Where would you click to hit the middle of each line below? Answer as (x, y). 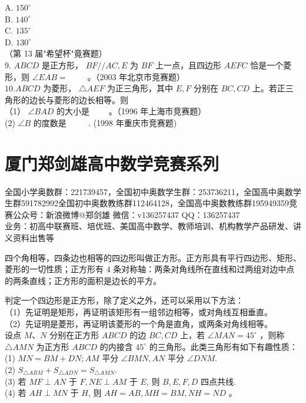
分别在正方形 (74, 335)
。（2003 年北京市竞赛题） (136, 76)
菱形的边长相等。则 (91, 99)
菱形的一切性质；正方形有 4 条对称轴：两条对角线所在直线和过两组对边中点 (150, 269)
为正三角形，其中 (140, 88)
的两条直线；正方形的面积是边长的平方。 (83, 280)
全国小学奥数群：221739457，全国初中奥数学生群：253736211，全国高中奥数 (149, 191)
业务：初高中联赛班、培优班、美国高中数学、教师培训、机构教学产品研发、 (149, 226)
